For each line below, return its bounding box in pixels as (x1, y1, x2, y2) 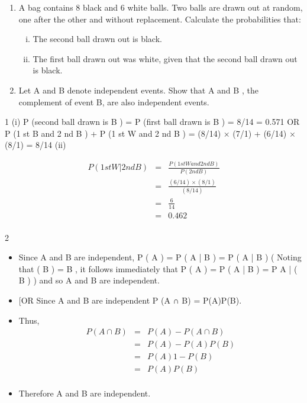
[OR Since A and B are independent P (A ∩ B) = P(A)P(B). (18, 294, 242, 307)
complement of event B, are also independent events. (18, 95, 209, 108)
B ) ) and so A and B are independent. (18, 274, 160, 286)
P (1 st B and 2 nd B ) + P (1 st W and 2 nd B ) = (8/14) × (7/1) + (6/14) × (5, 127, 296, 139)
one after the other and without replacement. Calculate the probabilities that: (18, 12, 301, 25)
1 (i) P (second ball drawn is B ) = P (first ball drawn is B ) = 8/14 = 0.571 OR (5, 115, 300, 128)
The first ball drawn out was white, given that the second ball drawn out (33, 52, 298, 65)
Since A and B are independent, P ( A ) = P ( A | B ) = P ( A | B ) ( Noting (18, 251, 302, 263)
